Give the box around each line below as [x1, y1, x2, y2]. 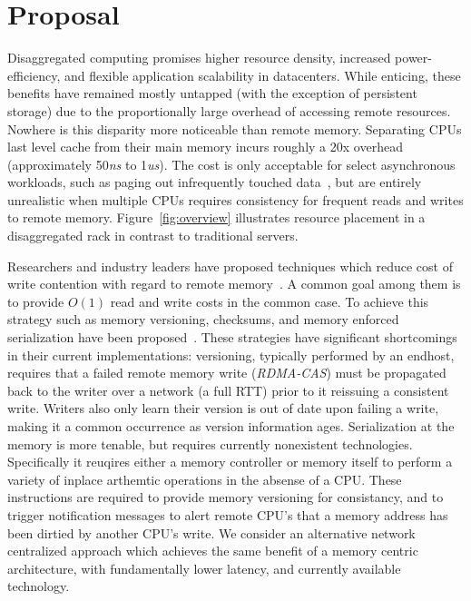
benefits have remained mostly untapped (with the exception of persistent [7, 84, 417, 103]
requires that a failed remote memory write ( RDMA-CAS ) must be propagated [7, 363, 446, 382]
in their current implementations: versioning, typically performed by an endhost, [7, 345, 455, 364]
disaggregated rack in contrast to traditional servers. [7, 226, 299, 245]
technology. [7, 576, 70, 596]
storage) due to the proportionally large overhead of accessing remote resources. [7, 101, 451, 120]
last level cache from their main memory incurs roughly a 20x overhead [7, 137, 403, 156]
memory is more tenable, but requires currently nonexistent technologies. [7, 434, 413, 453]
